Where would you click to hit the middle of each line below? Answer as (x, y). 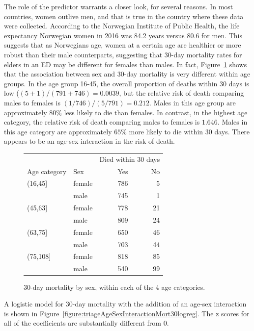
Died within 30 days (130, 159)
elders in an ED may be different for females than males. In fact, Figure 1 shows (126, 64)
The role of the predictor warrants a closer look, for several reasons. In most (119, 6)
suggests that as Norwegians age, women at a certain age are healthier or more (123, 45)
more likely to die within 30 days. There (189, 131)
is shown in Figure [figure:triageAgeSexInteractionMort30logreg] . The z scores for (127, 313)
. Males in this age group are (193, 102)
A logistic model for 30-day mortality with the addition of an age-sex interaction (125, 303)
